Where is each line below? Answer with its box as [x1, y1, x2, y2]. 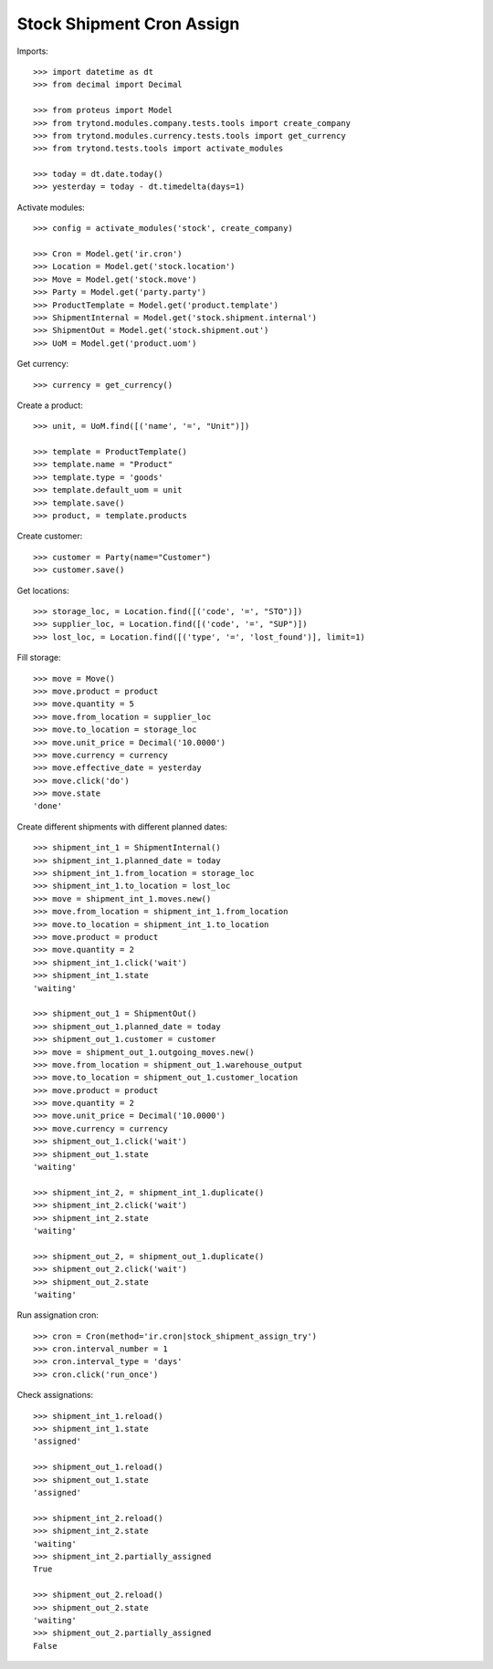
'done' [33, 801, 63, 811]
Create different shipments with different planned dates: [16, 821, 228, 832]
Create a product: [16, 400, 84, 411]
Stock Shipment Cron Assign [16, 14, 240, 34]
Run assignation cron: [16, 1309, 100, 1320]
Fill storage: [16, 652, 61, 663]
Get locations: [16, 585, 69, 596]
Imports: [16, 46, 49, 57]
